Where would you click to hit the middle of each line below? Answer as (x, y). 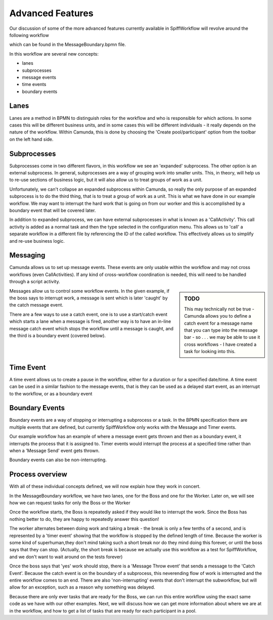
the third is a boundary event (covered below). (58, 335)
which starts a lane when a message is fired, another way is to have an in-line (90, 322)
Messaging (27, 255)
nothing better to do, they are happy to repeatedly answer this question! (84, 519)
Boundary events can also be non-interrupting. (58, 460)
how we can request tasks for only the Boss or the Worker (70, 503)
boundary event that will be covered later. (53, 210)
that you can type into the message (221, 330)
